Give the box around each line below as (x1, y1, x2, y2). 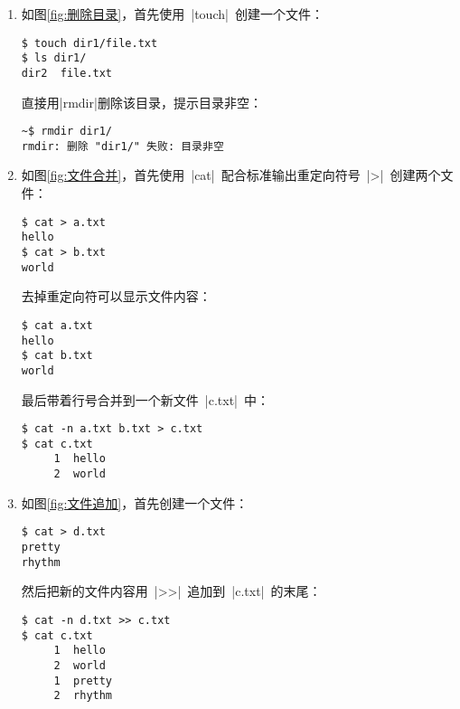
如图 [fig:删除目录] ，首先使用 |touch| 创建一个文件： (21, 5, 324, 23)
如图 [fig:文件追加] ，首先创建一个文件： (21, 493, 249, 512)
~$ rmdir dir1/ (21, 125, 113, 138)
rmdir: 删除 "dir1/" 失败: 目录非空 (21, 139, 224, 153)
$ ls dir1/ (21, 52, 87, 65)
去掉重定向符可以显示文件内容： (21, 287, 211, 306)
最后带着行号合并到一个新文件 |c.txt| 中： (21, 390, 269, 409)
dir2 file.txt (21, 66, 113, 80)
